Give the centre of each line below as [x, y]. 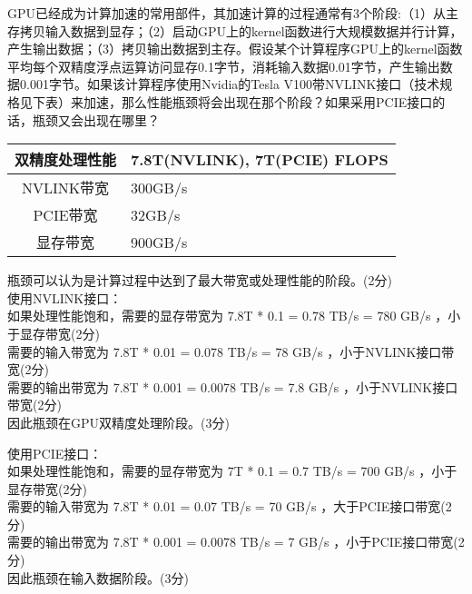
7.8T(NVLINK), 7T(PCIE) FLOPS [260, 159]
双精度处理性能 [66, 160]
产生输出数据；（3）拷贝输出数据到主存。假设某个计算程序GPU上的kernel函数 [235, 49]
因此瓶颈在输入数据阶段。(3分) [98, 577]
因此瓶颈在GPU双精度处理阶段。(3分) [118, 422]
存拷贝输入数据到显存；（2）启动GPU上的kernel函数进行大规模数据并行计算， [235, 30]
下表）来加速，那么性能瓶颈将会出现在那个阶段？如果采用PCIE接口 [232, 101]
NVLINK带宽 [65, 188]
